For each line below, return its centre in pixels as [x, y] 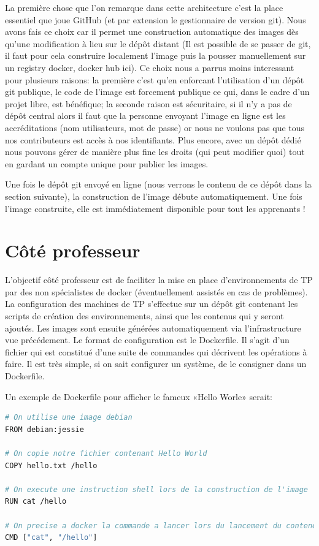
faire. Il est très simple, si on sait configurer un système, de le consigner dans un [156, 364]
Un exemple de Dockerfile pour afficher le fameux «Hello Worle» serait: [139, 396]
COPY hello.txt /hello [51, 465]
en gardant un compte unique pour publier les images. [107, 163]
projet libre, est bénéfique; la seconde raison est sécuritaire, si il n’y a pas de [148, 103]
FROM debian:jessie [44, 429]
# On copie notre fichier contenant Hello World [106, 453]
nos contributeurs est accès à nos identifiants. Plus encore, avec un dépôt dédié [153, 139]
